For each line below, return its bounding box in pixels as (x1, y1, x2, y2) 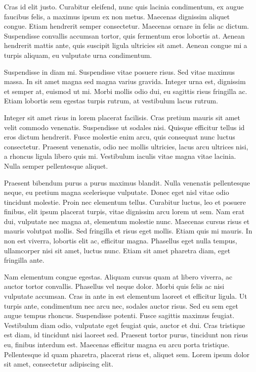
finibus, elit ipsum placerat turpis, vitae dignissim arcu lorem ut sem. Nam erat (4, 206, 245, 217)
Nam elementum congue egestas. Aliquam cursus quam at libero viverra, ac (4, 271, 233, 281)
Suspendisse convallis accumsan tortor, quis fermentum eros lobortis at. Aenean (4, 30, 245, 41)
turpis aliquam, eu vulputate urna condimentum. (4, 49, 152, 60)
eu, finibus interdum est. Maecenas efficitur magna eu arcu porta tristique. (4, 339, 230, 349)
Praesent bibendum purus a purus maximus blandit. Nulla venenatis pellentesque (4, 177, 250, 187)
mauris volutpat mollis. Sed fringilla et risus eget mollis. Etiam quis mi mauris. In (4, 226, 253, 236)
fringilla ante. (4, 255, 44, 265)
